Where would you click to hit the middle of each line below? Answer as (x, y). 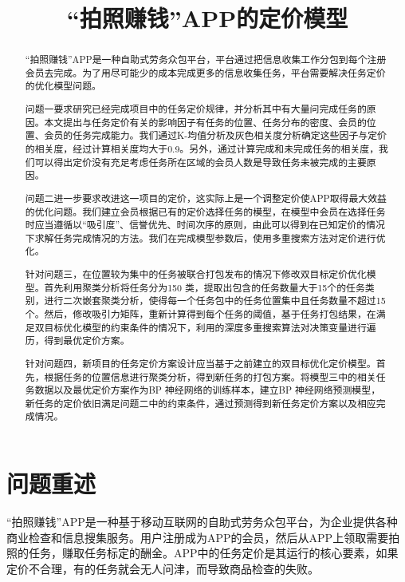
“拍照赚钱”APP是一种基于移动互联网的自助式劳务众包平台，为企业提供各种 (202, 522)
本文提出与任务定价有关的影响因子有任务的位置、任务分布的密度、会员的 (205, 122)
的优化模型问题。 (63, 86)
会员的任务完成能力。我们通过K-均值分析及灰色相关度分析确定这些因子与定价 (215, 135)
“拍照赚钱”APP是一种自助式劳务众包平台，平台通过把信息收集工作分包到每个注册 (206, 59)
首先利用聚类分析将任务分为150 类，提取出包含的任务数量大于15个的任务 (204, 287)
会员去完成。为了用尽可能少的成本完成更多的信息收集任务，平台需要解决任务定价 (205, 72)
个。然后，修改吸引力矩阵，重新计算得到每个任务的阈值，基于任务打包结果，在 (201, 314)
